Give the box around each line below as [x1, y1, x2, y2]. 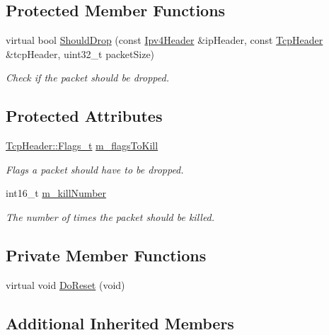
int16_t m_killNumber [6, 186, 107, 200]
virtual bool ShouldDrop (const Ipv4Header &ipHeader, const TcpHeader [6, 33, 323, 47]
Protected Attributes [6, 105, 163, 127]
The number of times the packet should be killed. [6, 209, 215, 224]
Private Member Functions [6, 244, 207, 266]
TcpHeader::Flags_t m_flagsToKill [6, 138, 158, 153]
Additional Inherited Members [6, 312, 234, 334]
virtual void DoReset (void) [6, 277, 125, 292]
